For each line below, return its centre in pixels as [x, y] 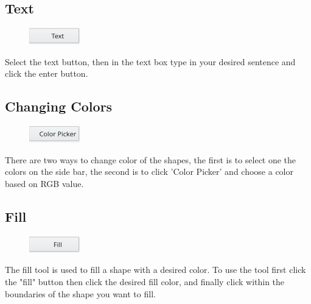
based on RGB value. [44, 183]
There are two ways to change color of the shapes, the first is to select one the [151, 159]
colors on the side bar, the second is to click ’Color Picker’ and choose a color [149, 171]
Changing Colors [59, 106]
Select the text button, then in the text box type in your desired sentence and [150, 61]
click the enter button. [47, 73]
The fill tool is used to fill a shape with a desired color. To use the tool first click [155, 270]
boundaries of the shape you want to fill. [80, 293]
